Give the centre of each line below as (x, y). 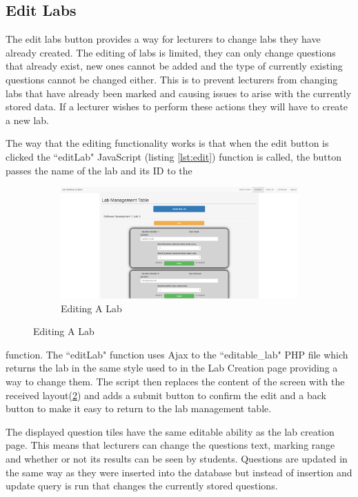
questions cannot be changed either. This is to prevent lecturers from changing (172, 79)
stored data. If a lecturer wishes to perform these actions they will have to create (177, 106)
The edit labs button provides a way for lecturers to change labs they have (163, 39)
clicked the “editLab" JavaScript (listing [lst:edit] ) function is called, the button (173, 156)
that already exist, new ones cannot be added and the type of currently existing (174, 66)
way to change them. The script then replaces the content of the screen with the (175, 382)
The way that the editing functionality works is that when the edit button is (167, 143)
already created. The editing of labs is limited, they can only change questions (171, 52)
